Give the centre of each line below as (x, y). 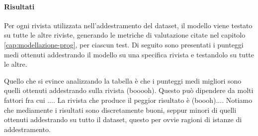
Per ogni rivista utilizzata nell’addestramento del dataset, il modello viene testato (128, 25)
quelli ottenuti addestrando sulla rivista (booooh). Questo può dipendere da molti (129, 90)
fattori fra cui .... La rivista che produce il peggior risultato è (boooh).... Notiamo (128, 100)
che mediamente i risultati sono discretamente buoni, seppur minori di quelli (120, 110)
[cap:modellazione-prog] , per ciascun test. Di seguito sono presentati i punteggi (124, 44)
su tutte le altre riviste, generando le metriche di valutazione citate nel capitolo (125, 35)
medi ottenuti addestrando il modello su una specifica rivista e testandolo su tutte (129, 54)
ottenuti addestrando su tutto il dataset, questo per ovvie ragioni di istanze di (123, 119)
